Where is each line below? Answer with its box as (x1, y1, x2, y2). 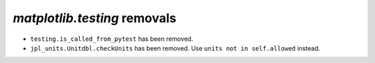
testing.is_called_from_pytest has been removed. (30, 35, 194, 43)
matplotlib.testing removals (12, 10, 176, 26)
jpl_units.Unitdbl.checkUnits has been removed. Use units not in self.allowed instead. (30, 44, 321, 52)
